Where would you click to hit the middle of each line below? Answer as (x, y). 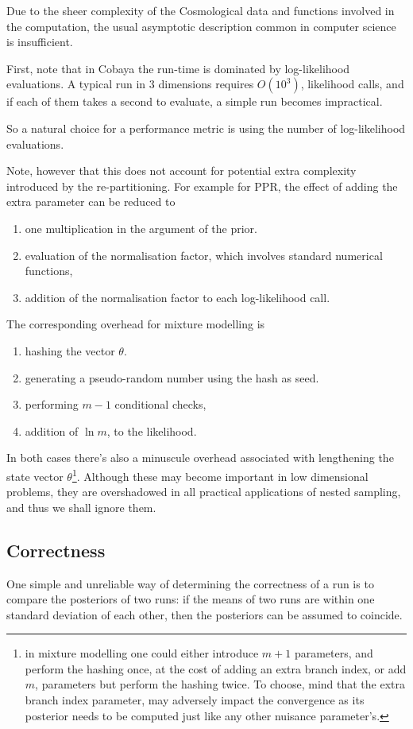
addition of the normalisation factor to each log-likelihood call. (178, 297)
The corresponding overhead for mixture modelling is (136, 324)
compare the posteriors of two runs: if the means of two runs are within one (191, 599)
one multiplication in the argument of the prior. (141, 228)
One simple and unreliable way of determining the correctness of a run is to (190, 583)
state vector (35, 476)
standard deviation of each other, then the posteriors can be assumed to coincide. (205, 614)
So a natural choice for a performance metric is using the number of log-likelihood (206, 128)
